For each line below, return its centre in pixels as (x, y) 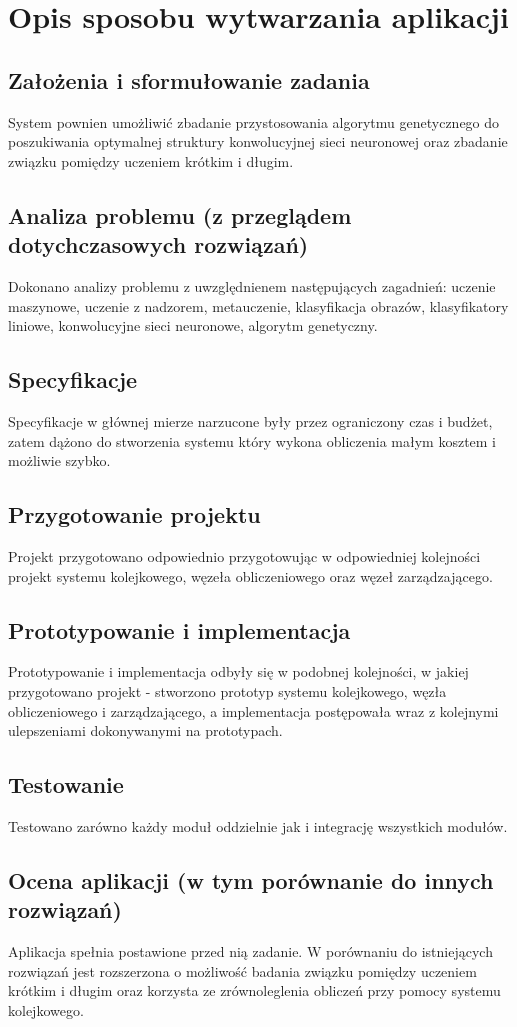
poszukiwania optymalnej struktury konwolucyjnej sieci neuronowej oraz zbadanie (258, 141)
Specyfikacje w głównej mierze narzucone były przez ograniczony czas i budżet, (250, 420)
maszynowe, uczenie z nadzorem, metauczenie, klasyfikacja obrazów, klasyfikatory (258, 305)
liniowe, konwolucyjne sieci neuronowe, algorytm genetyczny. (193, 325)
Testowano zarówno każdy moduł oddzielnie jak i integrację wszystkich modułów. (258, 825)
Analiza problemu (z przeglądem (180, 214)
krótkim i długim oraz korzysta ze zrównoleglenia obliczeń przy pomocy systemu (254, 990)
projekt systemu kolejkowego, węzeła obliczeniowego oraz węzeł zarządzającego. (250, 575)
